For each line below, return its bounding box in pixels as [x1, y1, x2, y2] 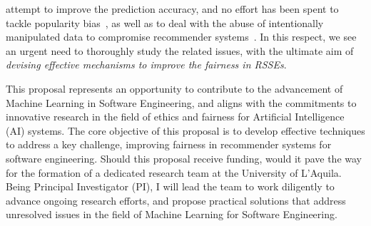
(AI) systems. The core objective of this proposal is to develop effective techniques [6, 123, 365, 138]
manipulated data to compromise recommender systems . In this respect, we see [6, 29, 357, 44]
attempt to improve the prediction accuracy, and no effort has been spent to [6, 1, 339, 16]
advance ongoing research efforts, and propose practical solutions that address [6, 192, 346, 207]
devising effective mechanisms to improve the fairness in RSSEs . [6, 57, 287, 72]
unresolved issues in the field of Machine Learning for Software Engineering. [6, 207, 337, 222]
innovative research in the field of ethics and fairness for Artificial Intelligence [6, 109, 345, 124]
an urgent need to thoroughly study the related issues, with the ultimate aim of [6, 43, 354, 58]
